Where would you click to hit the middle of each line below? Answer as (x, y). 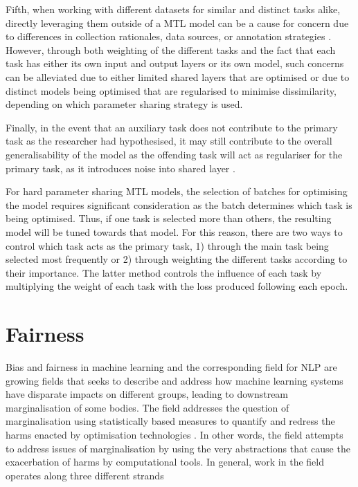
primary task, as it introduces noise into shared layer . (120, 168)
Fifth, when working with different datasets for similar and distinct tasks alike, (173, 9)
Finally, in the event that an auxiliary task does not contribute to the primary (172, 127)
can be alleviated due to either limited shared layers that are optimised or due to (178, 76)
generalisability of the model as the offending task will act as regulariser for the (174, 154)
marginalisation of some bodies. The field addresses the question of (147, 407)
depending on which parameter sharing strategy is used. (124, 104)
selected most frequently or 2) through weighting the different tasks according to (177, 259)
